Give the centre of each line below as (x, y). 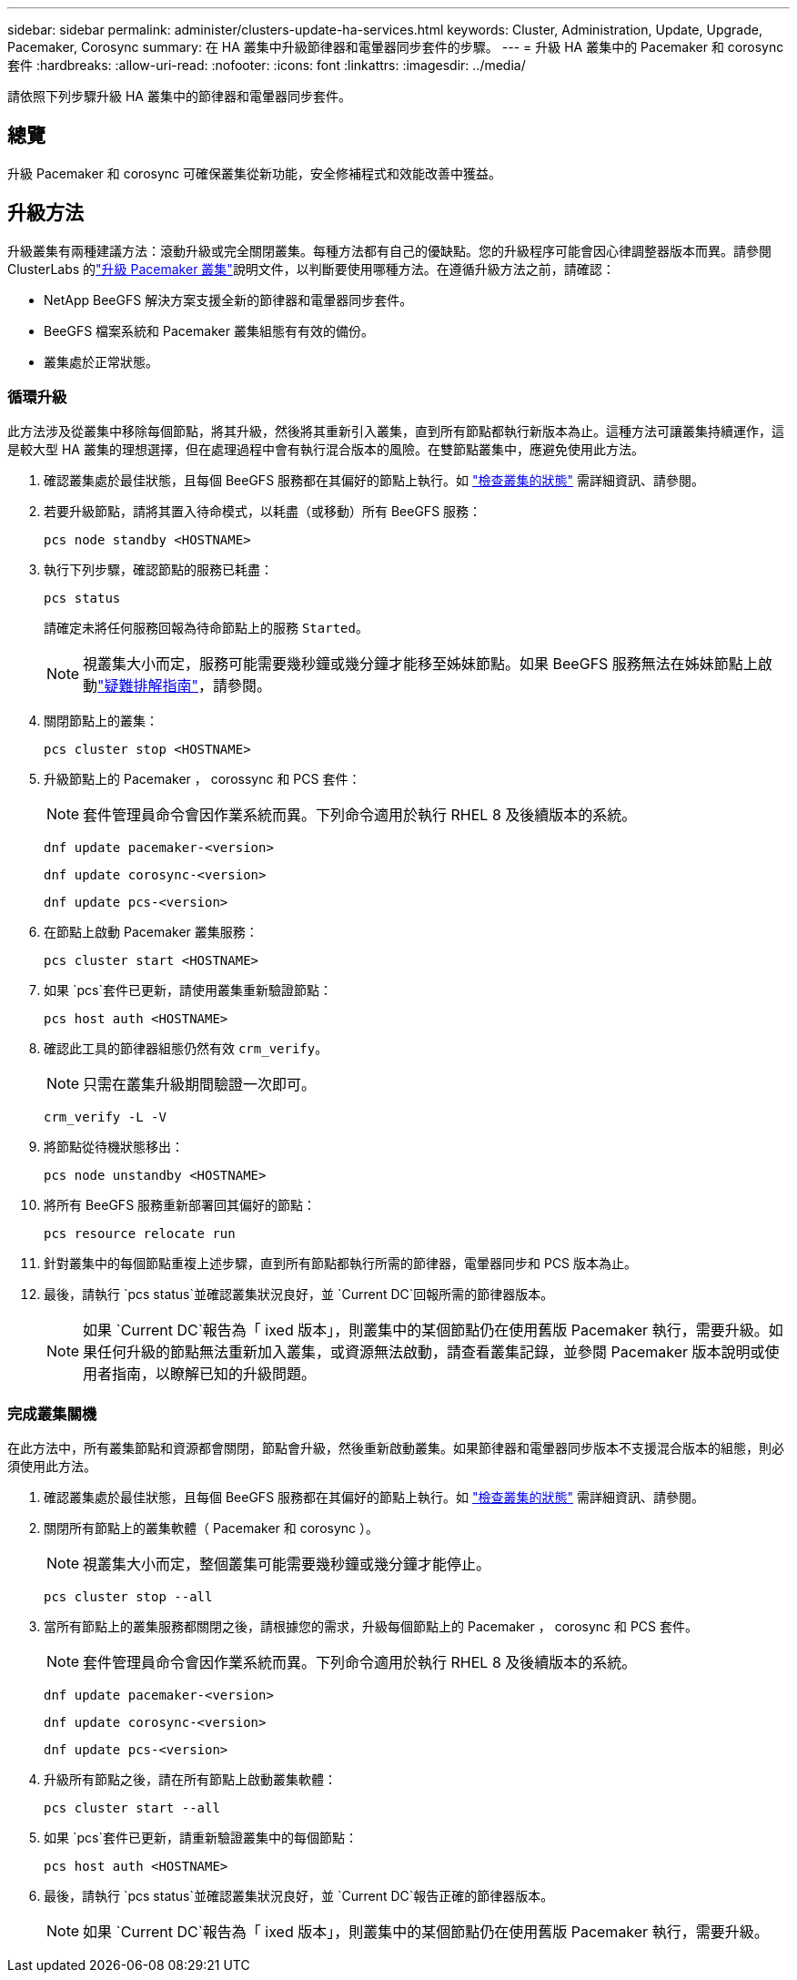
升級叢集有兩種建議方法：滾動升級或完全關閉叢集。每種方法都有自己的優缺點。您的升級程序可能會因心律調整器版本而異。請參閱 (389, 250)
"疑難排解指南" (148, 686)
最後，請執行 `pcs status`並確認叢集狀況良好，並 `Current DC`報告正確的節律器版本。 (299, 1896)
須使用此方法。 (52, 1467)
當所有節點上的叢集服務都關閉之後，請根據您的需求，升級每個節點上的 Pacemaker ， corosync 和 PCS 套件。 (371, 1627)
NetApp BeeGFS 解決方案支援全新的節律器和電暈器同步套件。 (228, 300)
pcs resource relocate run (140, 1234)
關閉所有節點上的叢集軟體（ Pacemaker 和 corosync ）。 (211, 1528)
